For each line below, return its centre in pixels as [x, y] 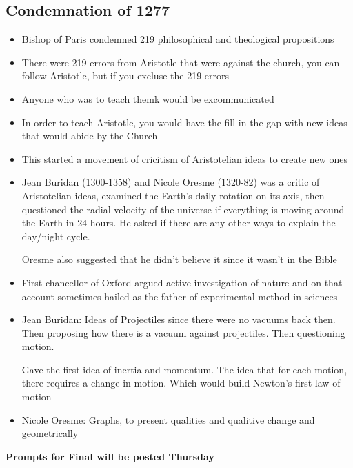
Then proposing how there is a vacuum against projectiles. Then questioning [183, 332]
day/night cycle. [56, 236]
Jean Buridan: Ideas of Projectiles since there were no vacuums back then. [179, 319]
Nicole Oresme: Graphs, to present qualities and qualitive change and [168, 419]
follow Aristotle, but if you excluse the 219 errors [125, 76]
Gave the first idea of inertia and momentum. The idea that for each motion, [184, 369]
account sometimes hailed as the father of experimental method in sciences [180, 296]
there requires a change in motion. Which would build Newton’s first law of [181, 383]
